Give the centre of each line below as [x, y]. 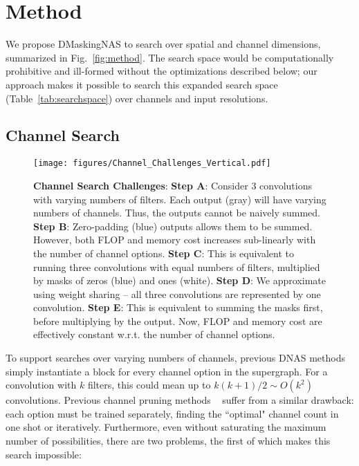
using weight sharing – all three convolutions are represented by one [177, 293]
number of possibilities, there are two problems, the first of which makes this [168, 441]
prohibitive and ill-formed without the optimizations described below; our [162, 71]
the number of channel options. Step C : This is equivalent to [164, 253]
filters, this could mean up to [149, 385]
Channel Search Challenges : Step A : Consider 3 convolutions [173, 185]
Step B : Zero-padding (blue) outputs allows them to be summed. [173, 226]
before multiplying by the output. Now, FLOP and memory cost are [178, 320]
